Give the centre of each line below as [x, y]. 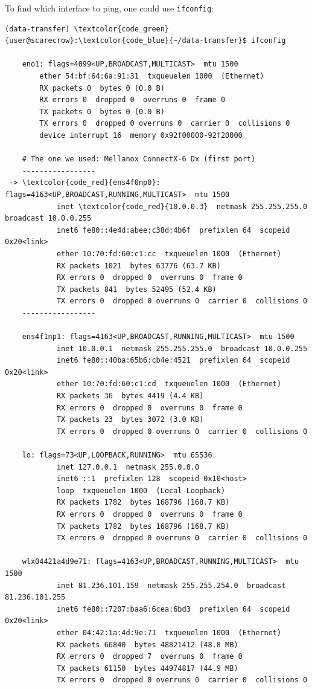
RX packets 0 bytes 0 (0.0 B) [102, 88]
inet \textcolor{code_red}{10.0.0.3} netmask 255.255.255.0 [182, 206]
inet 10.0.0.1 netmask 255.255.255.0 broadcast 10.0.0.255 [182, 348]
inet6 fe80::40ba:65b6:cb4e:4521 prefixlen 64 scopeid [173, 361]
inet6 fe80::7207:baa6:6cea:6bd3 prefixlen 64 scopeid [173, 609]
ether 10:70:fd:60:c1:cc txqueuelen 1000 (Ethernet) [169, 254]
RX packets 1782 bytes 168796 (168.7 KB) [143, 503]
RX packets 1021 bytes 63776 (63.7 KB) [138, 266]
